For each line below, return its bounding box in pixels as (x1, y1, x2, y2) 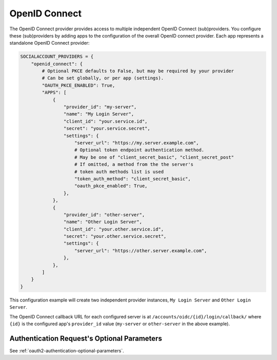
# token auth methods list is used (74, 168, 164, 175)
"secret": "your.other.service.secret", (63, 234, 167, 239)
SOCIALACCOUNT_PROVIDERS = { (20, 54, 94, 60)
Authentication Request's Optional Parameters (9, 334, 163, 343)
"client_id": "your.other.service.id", (63, 226, 164, 232)
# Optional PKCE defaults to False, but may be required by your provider (42, 68, 234, 74)
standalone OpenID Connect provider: (9, 40, 90, 46)
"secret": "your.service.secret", (63, 126, 151, 131)
